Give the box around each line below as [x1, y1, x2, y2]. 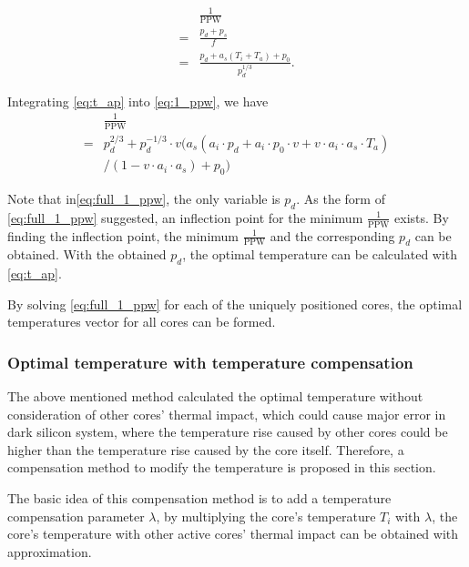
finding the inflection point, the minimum [7, 226, 239, 245]
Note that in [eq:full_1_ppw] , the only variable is [7, 188, 280, 208]
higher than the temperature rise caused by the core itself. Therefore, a [7, 440, 404, 459]
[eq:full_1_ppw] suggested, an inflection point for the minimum [7, 208, 363, 227]
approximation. [7, 542, 92, 561]
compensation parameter [7, 506, 145, 525]
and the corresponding [270, 226, 395, 245]
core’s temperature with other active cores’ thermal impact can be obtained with [7, 524, 459, 543]
